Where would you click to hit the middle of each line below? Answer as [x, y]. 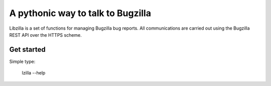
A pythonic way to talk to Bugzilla [80, 13]
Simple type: [22, 61]
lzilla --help [34, 73]
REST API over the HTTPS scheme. [46, 35]
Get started [27, 50]
